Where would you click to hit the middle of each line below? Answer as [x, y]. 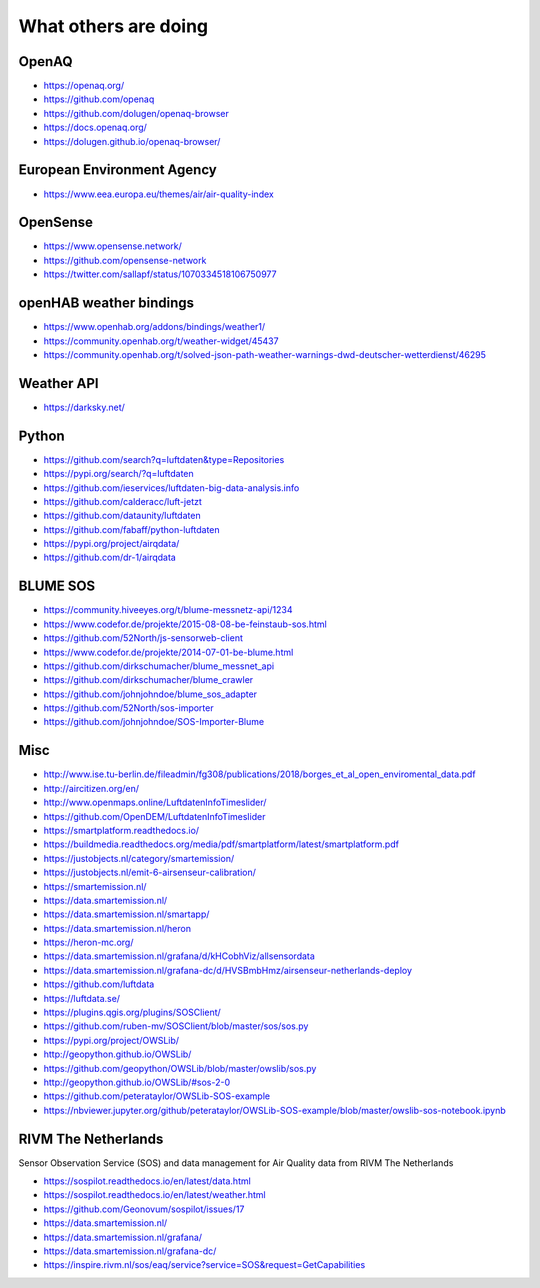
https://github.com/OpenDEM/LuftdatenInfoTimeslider [154, 816]
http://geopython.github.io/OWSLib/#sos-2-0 [136, 1082]
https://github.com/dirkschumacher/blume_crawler [148, 680]
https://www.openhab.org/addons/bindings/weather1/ [154, 327]
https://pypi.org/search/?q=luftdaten [118, 474]
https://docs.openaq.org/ [95, 127]
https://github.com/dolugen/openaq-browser [136, 113]
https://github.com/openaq [99, 99]
